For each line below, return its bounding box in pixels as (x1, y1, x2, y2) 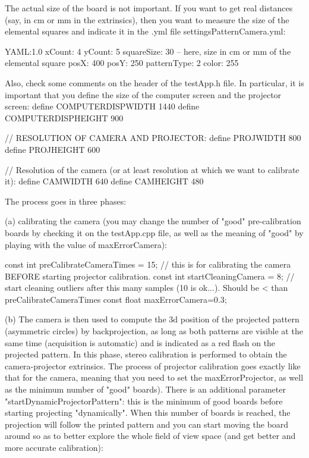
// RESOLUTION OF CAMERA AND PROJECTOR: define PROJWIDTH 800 (5, 131, 301, 144)
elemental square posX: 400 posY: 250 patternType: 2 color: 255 (5, 57, 239, 69)
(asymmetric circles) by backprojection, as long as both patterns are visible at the (5, 325, 303, 337)
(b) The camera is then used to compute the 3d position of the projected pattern (5, 313, 299, 325)
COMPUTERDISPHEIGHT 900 (5, 111, 124, 124)
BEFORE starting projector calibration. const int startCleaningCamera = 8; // (5, 269, 295, 282)
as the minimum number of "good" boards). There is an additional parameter (5, 383, 286, 396)
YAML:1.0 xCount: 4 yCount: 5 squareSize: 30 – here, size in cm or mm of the (5, 45, 291, 57)
